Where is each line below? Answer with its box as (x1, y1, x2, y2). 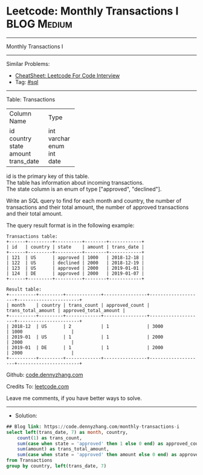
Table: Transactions (6, 96, 56, 103)
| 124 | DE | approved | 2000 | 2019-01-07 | (6, 270, 145, 277)
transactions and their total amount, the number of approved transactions (6, 203, 189, 211)
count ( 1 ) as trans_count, (17, 434, 83, 441)
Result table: (6, 286, 42, 292)
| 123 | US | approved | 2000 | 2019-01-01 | (6, 265, 145, 271)
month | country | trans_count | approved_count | (11, 302, 150, 308)
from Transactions (6, 457, 53, 464)
